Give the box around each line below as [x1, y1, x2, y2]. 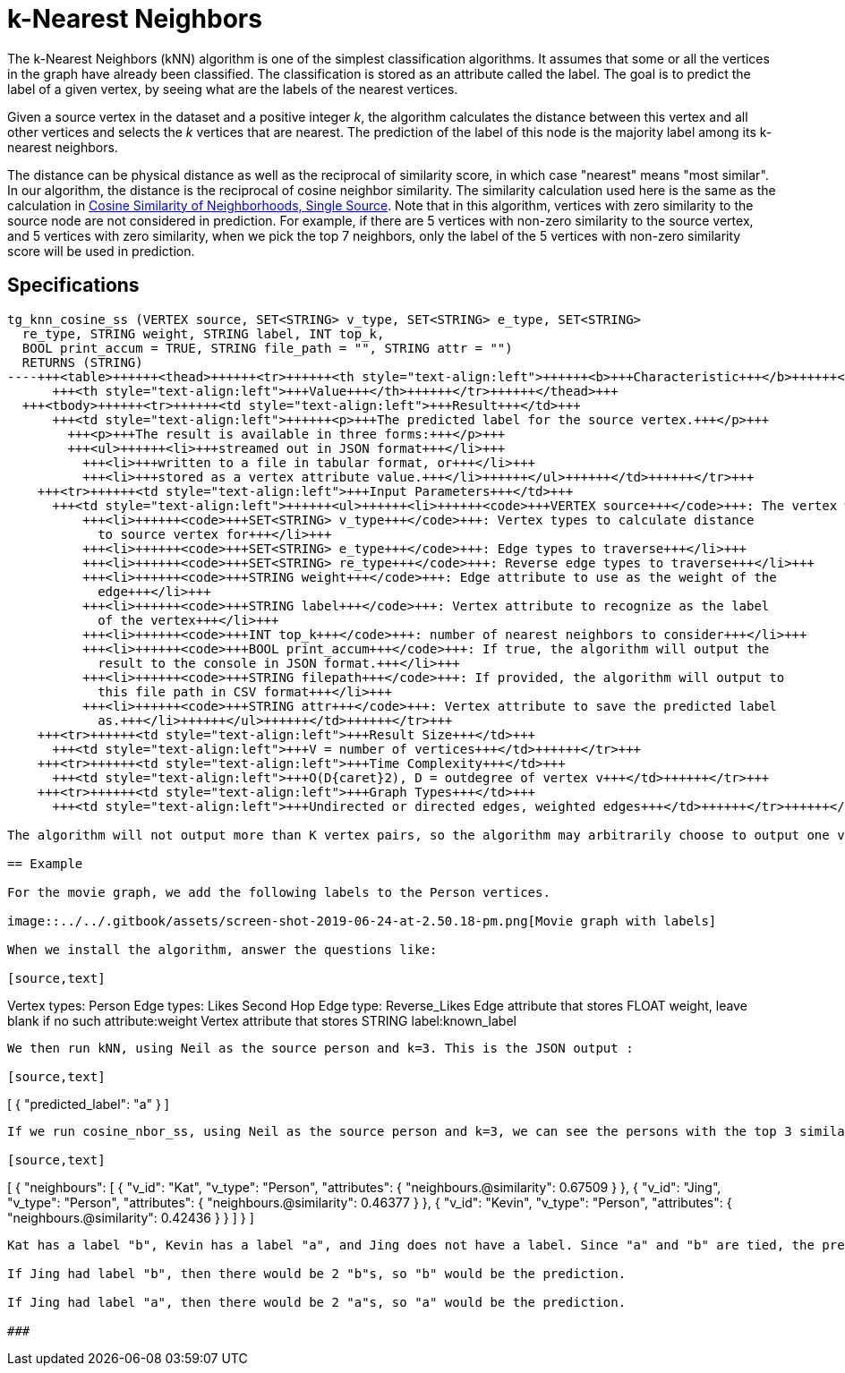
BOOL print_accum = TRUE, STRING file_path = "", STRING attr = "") [21, 340, 513, 355]
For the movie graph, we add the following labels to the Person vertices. [7, 884, 551, 900]
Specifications [7, 274, 140, 297]
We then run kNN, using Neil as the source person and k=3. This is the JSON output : [7, 1040, 634, 1055]
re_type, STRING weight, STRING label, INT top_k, [21, 326, 385, 341]
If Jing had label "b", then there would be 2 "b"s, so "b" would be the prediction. [7, 1266, 627, 1281]
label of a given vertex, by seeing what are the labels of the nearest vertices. [7, 81, 458, 97]
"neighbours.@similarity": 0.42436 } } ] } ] [7, 1209, 254, 1225]
